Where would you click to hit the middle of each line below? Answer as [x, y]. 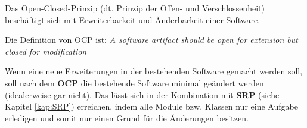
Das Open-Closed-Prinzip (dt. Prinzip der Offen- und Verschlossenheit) [135, 8]
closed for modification [46, 51]
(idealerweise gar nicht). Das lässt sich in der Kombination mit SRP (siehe [142, 94]
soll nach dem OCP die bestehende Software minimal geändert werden [134, 82]
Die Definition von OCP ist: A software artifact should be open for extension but [151, 40]
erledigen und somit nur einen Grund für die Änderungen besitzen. [127, 118]
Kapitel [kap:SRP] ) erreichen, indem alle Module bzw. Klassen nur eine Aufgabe [151, 106]
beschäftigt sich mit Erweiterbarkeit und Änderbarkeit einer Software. [133, 19]
